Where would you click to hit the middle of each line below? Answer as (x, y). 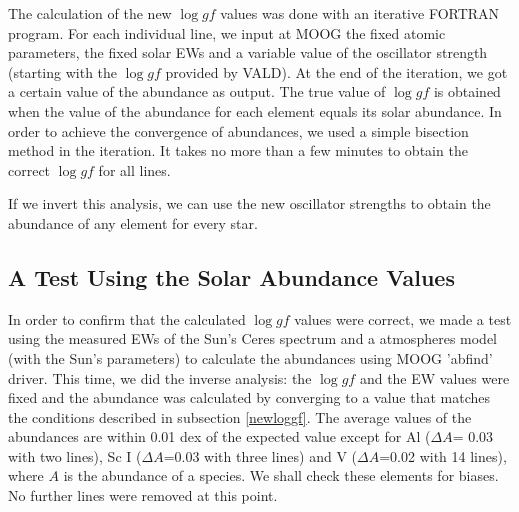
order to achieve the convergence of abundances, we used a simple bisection (238, 130)
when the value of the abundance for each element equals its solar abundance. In (255, 110)
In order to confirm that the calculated (127, 318)
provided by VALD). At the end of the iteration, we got (336, 71)
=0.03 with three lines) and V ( (260, 455)
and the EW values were (434, 377)
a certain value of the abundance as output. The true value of (197, 91)
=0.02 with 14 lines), (443, 455)
